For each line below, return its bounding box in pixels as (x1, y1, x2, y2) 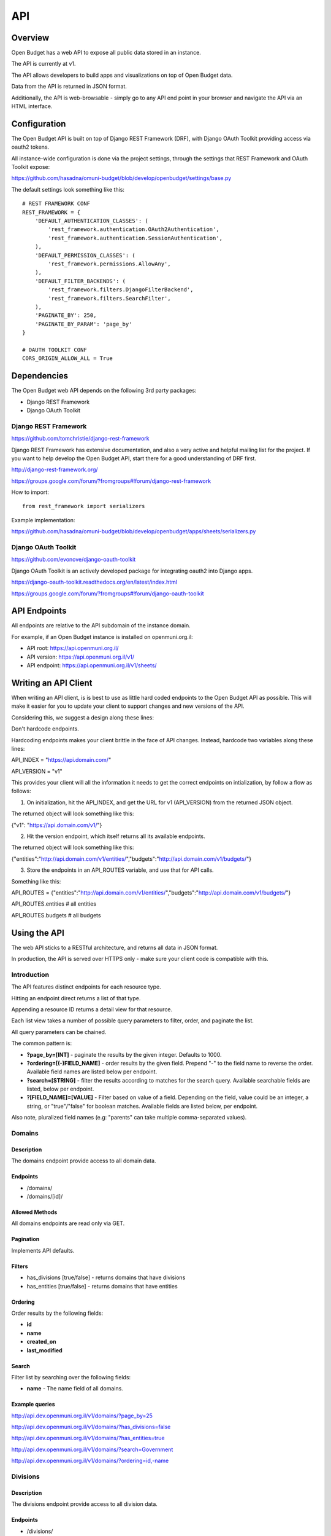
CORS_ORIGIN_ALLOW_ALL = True (22, 355, 113, 362)
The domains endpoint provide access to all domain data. (11, 1157, 156, 1164)
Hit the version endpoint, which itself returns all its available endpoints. (26, 833, 205, 840)
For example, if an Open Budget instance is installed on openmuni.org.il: (11, 633, 193, 640)
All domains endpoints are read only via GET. (11, 1220, 125, 1227)
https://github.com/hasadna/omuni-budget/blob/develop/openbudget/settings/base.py (11, 174, 232, 182)
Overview (11, 33, 50, 43)
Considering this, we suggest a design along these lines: (11, 713, 154, 721)
